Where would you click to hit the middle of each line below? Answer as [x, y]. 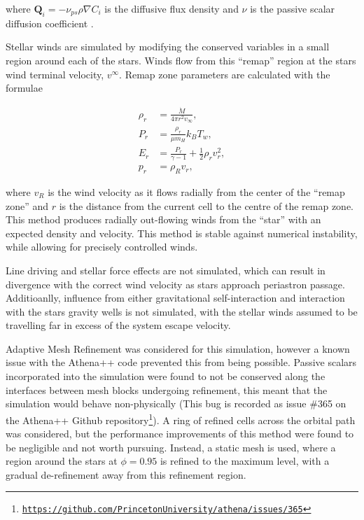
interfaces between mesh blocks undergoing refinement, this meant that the [167, 389]
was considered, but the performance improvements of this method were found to [180, 434]
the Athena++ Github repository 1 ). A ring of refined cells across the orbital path [181, 419]
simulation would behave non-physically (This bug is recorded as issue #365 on [176, 403]
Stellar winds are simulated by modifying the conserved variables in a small [168, 47]
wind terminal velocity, [55, 74]
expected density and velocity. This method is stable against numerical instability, [182, 233]
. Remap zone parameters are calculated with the [225, 74]
